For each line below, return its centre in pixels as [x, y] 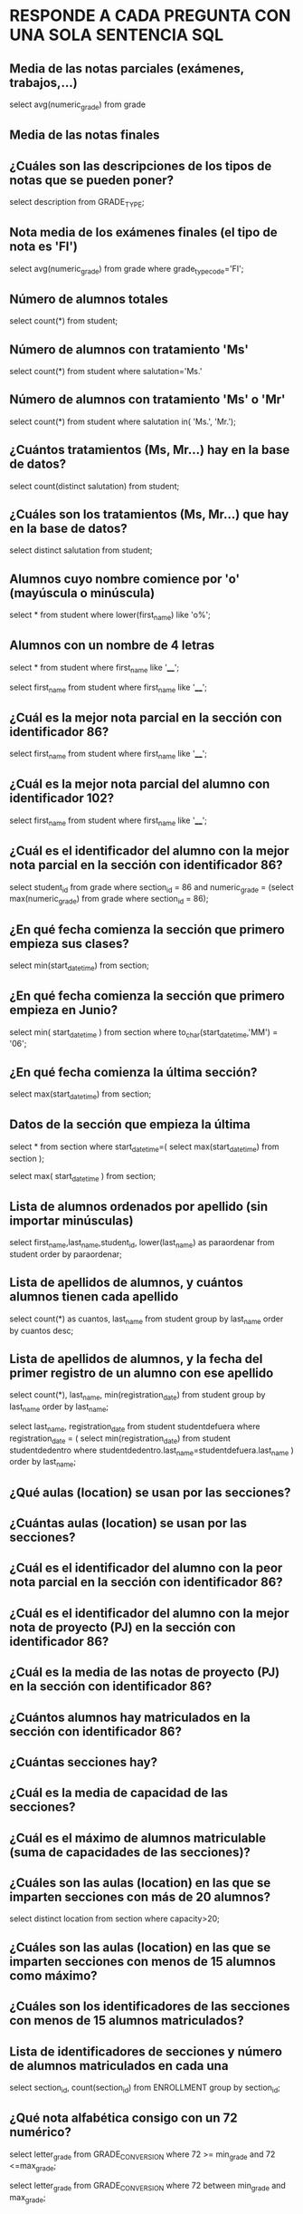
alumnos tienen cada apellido [94, 1297]
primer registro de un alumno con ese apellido [142, 1373]
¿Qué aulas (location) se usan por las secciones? [150, 1492]
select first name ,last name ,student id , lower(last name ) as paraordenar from [142, 1243]
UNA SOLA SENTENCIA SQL [117, 35]
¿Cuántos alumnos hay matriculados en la [130, 1717]
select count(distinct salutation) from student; [95, 486]
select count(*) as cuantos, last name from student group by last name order [147, 1320]
